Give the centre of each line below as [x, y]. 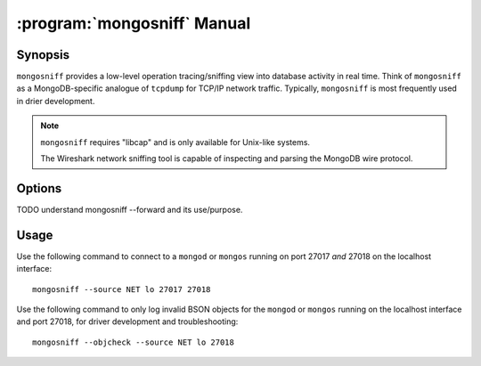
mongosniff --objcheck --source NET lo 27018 [134, 342]
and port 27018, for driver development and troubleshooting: [127, 321]
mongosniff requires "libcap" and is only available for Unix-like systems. [175, 142]
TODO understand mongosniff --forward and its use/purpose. [130, 209]
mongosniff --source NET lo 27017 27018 [122, 289]
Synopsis [43, 55]
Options [39, 188]
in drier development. [56, 101]
